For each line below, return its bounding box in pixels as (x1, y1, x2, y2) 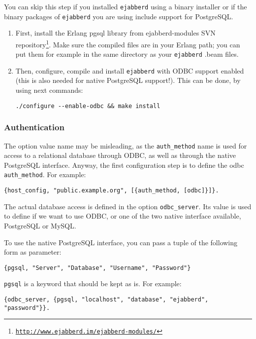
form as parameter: (4, 247, 62, 257)
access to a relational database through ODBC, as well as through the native (4, 150, 236, 160)
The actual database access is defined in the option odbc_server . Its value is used (4, 201, 252, 211)
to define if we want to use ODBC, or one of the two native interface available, (4, 211, 241, 221)
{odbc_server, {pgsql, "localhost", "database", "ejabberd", (4, 296, 209, 303)
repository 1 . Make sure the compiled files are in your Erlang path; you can (15, 38, 240, 49)
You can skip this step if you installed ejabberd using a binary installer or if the (4, 1, 247, 11)
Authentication (4, 121, 64, 133)
